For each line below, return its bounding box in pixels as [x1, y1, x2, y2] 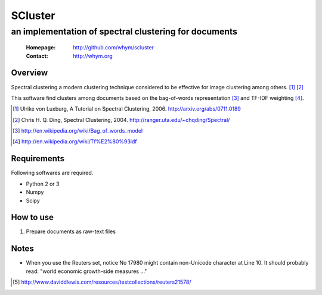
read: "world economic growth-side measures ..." [26, 268, 147, 275]
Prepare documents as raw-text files [26, 228, 116, 235]
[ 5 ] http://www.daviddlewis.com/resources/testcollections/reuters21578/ [13, 278, 191, 285]
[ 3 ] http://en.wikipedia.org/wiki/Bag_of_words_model [13, 127, 143, 134]
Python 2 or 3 [26, 180, 60, 187]
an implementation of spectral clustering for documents [11, 26, 238, 37]
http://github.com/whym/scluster [73, 44, 154, 51]
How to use [11, 212, 54, 222]
